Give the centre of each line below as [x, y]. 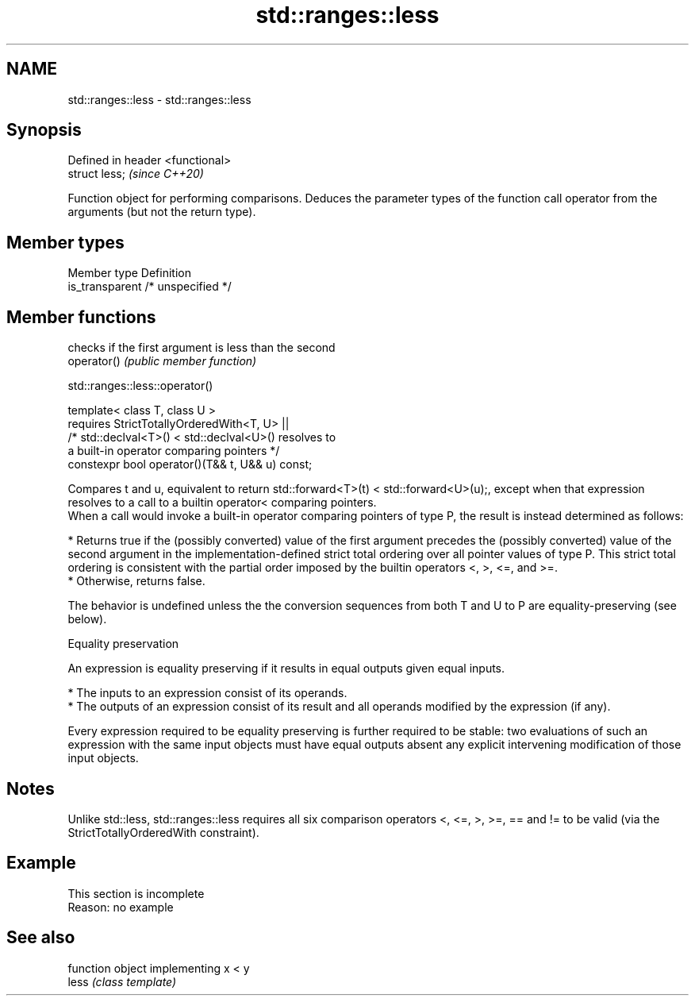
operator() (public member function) [162, 361]
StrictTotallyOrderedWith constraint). [163, 832]
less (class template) [122, 981]
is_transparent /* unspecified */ [150, 287]
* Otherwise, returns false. [136, 581]
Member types [65, 242]
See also [41, 938]
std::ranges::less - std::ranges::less [159, 99]
